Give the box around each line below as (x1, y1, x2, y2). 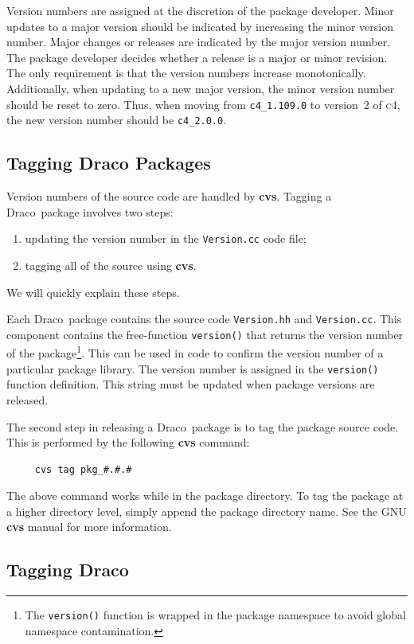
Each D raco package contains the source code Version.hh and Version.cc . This (6, 310, 402, 327)
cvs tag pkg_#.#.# (34, 463, 132, 475)
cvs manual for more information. (6, 518, 172, 535)
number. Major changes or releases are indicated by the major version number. (6, 33, 391, 50)
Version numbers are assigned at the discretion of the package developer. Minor (6, 2, 394, 18)
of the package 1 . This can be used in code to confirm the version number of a (6, 342, 384, 361)
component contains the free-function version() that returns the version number (6, 326, 404, 342)
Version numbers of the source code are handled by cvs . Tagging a (6, 188, 332, 205)
